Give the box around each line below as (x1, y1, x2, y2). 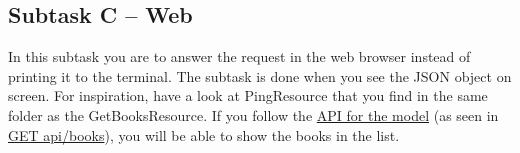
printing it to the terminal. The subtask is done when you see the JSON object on (8, 65, 512, 86)
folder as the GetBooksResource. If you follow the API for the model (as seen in (8, 104, 499, 125)
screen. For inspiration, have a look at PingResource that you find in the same (8, 85, 488, 106)
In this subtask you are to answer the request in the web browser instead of (8, 46, 471, 67)
